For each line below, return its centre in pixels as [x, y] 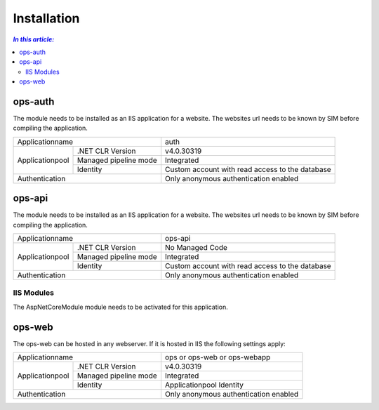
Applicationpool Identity [204, 385]
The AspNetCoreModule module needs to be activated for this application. [120, 307]
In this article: [34, 39]
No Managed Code [197, 248]
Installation [46, 18]
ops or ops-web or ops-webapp [218, 357]
